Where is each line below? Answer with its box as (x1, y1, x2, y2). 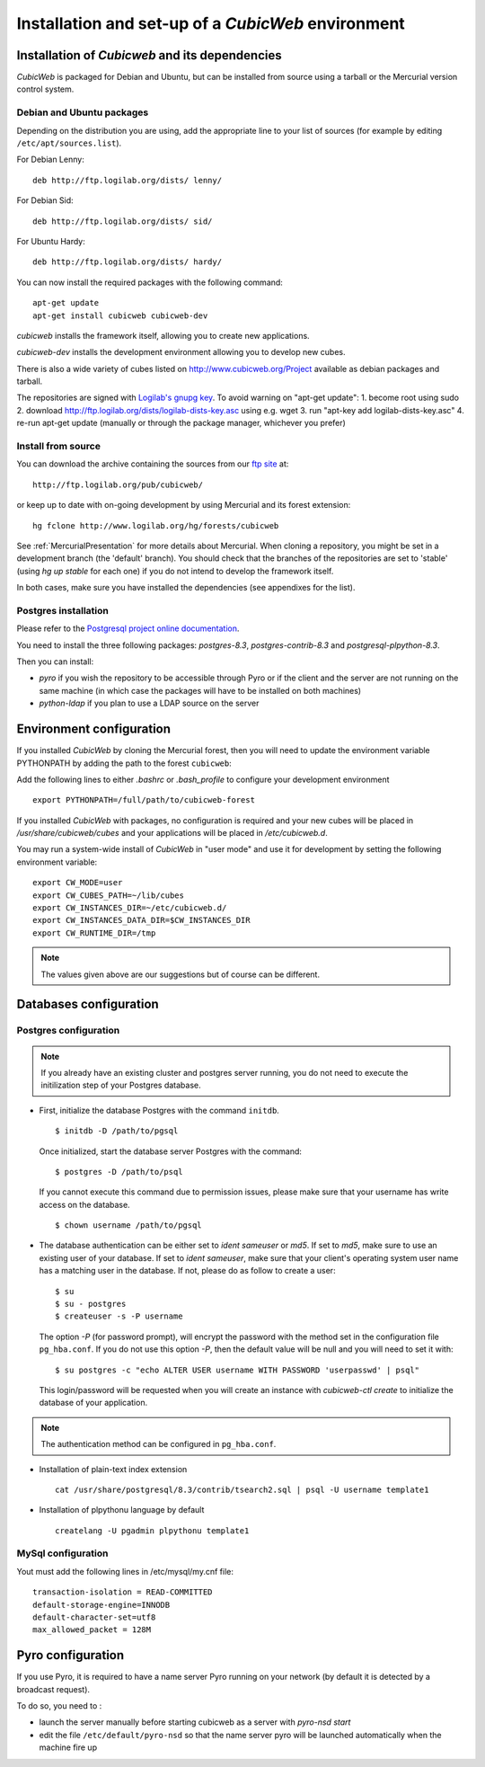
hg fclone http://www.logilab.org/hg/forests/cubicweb (32, 520, 279, 530)
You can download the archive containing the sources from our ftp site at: (16, 458, 289, 469)
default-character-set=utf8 (32, 1612, 156, 1622)
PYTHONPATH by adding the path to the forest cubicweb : (16, 758, 233, 768)
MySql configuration (16, 1547, 109, 1559)
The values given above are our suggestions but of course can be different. (40, 969, 321, 980)
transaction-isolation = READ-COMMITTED (32, 1587, 213, 1597)
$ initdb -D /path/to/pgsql (55, 1126, 179, 1136)
